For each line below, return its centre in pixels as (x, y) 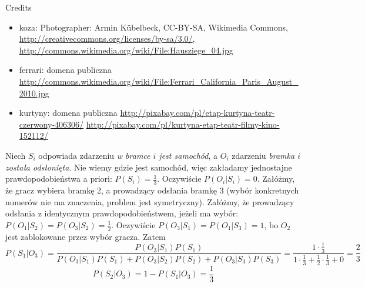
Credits (19, 7)
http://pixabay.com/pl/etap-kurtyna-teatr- (197, 113)
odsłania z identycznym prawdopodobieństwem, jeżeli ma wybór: (122, 213)
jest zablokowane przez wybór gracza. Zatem (86, 236)
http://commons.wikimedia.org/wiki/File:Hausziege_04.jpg (126, 50)
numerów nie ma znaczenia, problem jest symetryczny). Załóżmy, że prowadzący (150, 201)
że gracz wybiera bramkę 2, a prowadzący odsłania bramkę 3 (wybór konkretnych (152, 190)
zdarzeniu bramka (263, 155)
